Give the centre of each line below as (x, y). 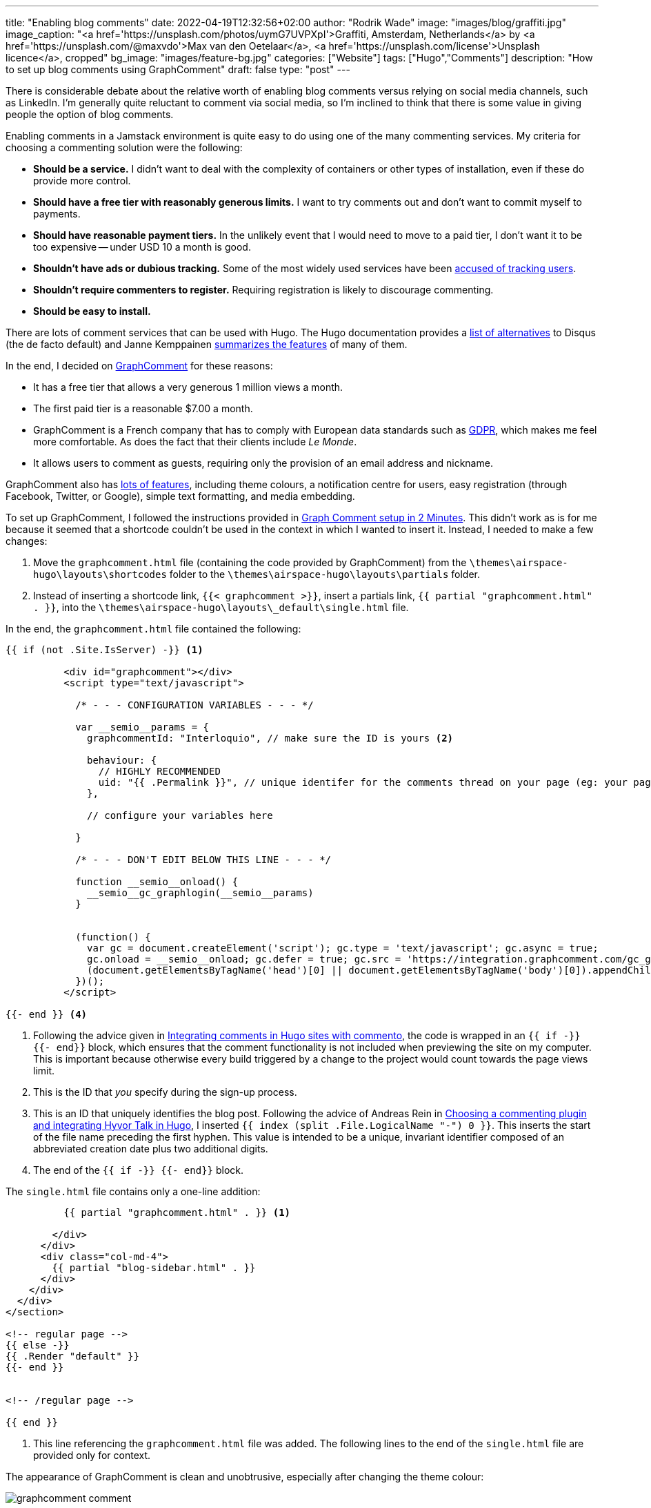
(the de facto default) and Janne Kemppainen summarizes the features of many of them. (207, 344)
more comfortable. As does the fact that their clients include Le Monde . (195, 442)
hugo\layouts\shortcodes (100, 574)
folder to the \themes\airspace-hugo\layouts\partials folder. (325, 574)
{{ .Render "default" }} (72, 1356)
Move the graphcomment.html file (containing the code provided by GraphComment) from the (250, 562)
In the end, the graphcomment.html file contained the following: (153, 629)
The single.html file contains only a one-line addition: (133, 1191)
